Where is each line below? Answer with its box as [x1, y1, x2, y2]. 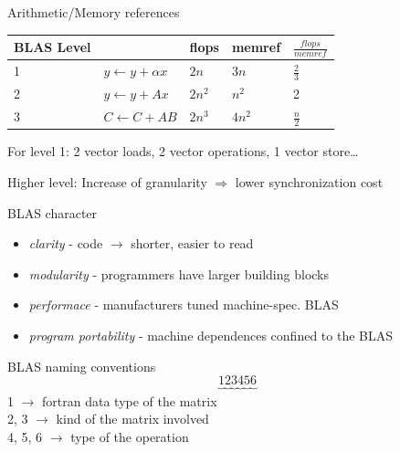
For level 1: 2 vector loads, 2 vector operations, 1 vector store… [7, 142, 359, 161]
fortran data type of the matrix [42, 391, 217, 410]
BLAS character [7, 203, 98, 222]
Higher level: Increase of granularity [7, 173, 207, 192]
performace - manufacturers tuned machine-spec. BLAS [28, 295, 339, 314]
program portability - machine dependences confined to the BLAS [28, 325, 393, 344]
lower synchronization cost [235, 173, 384, 192]
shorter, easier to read [131, 234, 254, 253]
